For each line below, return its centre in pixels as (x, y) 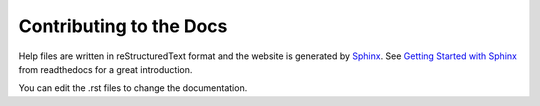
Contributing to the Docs (123, 26)
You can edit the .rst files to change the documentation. (133, 88)
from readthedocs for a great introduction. (105, 69)
